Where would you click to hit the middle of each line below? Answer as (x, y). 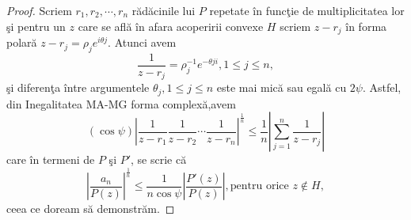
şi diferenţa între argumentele (78, 87)
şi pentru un (36, 26)
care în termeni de (51, 159)
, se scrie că (159, 159)
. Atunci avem (142, 42)
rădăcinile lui (164, 10)
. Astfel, (382, 87)
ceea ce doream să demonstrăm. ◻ (91, 209)
